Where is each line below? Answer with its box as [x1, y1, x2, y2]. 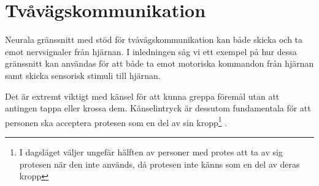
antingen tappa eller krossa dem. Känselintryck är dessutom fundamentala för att [5, 102, 311, 114]
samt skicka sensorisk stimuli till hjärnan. [5, 69, 161, 81]
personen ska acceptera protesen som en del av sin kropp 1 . [5, 114, 228, 128]
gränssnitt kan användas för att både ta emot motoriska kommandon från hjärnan [5, 57, 314, 70]
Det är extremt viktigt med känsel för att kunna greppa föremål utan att [5, 89, 280, 102]
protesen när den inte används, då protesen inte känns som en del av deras [19, 157, 300, 170]
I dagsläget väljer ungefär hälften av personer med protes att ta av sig [19, 145, 283, 158]
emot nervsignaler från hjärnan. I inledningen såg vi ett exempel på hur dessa [5, 45, 297, 58]
